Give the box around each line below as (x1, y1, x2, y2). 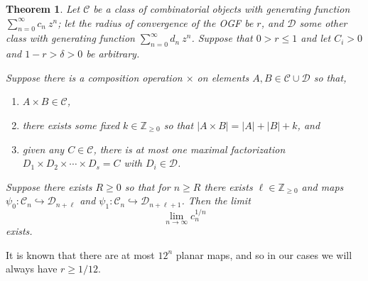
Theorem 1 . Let (6, 1, 80, 16)
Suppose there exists (6, 179, 92, 194)
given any (22, 141, 65, 156)
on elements (197, 70, 249, 84)
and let (301, 31, 331, 45)
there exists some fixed (22, 117, 120, 132)
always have (6, 261, 58, 276)
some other (299, 15, 347, 30)
